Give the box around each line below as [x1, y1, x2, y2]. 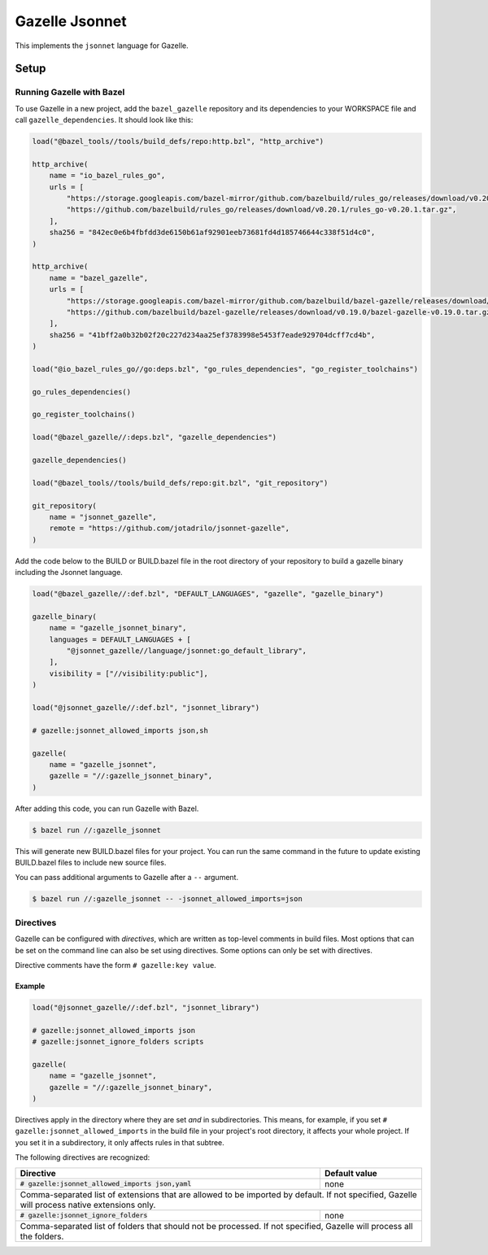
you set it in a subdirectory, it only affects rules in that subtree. [15, 1137, 225, 1147]
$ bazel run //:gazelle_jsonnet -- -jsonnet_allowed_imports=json [32, 895, 303, 904]
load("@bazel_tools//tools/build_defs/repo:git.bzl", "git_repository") [32, 478, 329, 487]
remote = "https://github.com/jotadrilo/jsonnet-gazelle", [49, 524, 290, 533]
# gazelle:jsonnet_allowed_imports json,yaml [20, 1179, 192, 1188]
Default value [324, 1167, 377, 1179]
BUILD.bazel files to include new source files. [15, 858, 167, 868]
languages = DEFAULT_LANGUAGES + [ [49, 634, 191, 644]
